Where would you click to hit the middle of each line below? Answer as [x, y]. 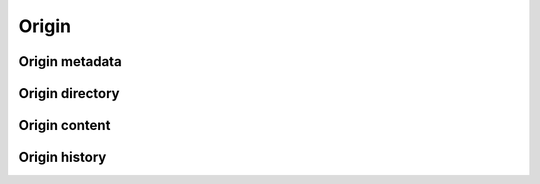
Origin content [64, 125]
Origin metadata [70, 61]
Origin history [62, 157]
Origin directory [69, 93]
